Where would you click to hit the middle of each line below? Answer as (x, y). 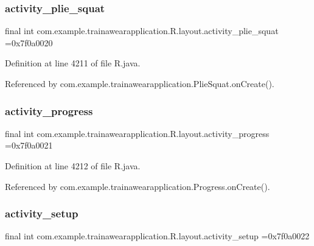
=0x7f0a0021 (29, 145)
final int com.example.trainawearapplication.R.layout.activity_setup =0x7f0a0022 (157, 236)
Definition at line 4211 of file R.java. (73, 63)
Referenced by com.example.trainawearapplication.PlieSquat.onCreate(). (140, 83)
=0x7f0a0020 (29, 42)
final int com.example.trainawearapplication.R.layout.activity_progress (137, 133)
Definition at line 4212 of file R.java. (73, 166)
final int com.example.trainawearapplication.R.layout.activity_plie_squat (142, 31)
